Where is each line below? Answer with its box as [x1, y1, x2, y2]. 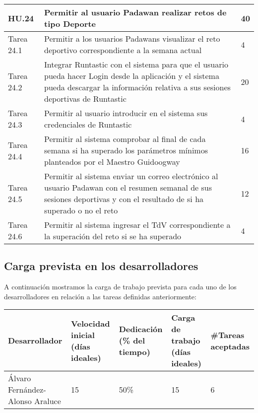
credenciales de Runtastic [44, 119, 132, 130]
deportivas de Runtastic [44, 93, 127, 104]
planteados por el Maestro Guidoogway [44, 156, 180, 167]
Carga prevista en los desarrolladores [4, 258, 198, 274]
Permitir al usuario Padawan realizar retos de [44, 6, 227, 18]
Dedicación [119, 323, 163, 335]
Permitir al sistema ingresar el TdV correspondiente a [44, 219, 231, 230]
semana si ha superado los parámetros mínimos [44, 144, 208, 156]
